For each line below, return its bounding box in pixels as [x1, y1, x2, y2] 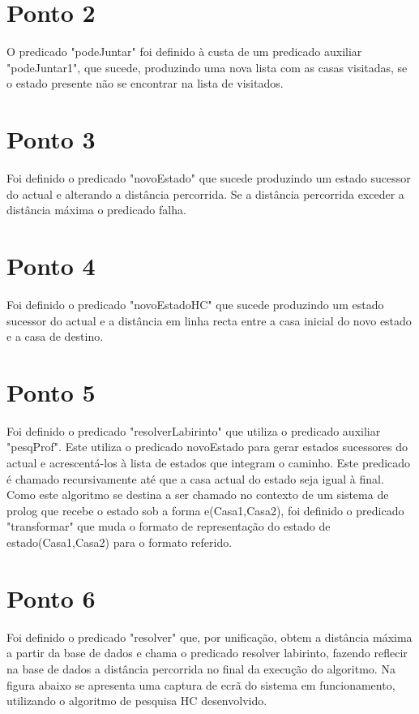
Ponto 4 [6, 249, 96, 282]
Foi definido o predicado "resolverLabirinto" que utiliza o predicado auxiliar [6, 422, 381, 439]
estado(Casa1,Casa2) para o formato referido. [6, 534, 233, 550]
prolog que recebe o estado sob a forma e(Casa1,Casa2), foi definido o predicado [6, 501, 404, 518]
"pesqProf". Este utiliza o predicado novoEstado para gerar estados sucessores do [6, 438, 408, 455]
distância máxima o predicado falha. [6, 201, 186, 218]
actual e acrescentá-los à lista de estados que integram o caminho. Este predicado [6, 454, 411, 471]
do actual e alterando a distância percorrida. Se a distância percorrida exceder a [6, 185, 404, 202]
